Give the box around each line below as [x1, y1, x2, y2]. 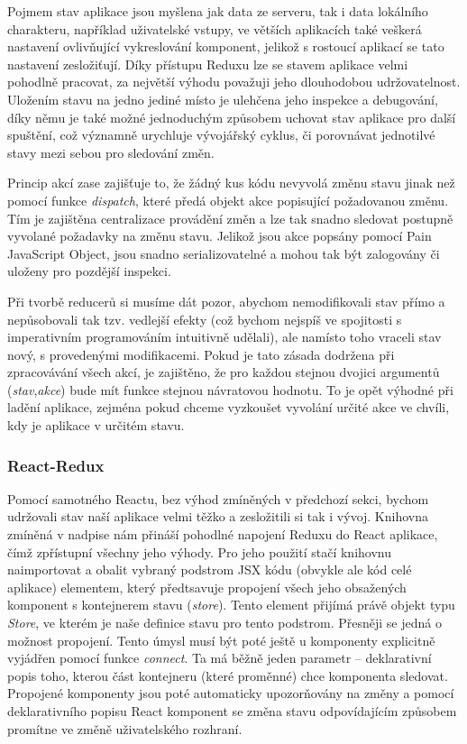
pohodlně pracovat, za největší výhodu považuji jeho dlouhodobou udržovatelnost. [7, 72, 461, 91]
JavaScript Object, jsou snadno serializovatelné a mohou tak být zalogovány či [7, 243, 440, 262]
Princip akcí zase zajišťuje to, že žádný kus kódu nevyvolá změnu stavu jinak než [7, 173, 455, 192]
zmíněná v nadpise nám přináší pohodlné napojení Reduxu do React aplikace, [7, 525, 438, 544]
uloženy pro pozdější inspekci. [7, 262, 171, 280]
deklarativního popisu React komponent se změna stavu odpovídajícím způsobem [7, 702, 457, 720]
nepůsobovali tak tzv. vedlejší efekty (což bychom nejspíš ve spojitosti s [7, 309, 402, 328]
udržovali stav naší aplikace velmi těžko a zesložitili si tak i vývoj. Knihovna [7, 507, 428, 526]
